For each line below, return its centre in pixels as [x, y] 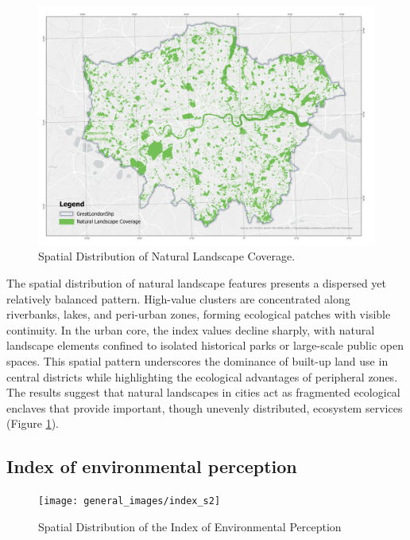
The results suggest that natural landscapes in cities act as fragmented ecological [203, 392]
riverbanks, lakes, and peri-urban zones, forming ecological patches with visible [199, 314]
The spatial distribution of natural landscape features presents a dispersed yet [197, 282]
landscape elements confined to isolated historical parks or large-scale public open [205, 345]
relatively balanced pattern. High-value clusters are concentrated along [178, 298]
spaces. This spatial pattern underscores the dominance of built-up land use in [197, 360]
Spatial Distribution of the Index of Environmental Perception [190, 526]
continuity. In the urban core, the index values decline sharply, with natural [191, 329]
